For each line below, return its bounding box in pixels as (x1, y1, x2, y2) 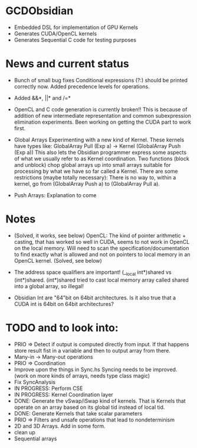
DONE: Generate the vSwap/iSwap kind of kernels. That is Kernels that (14, 397, 186, 404)
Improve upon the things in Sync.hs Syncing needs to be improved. (14, 366, 178, 373)
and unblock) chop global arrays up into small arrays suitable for (14, 161, 171, 168)
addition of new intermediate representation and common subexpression (14, 112, 191, 119)
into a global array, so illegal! (14, 282, 84, 289)
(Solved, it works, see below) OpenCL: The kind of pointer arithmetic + (14, 232, 186, 239)
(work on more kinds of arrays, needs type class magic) (14, 372, 150, 379)
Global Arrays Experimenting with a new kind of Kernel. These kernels (14, 136, 185, 143)
